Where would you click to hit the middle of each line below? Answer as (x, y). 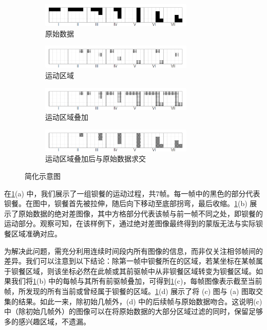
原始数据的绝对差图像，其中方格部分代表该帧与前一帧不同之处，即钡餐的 (140, 213)
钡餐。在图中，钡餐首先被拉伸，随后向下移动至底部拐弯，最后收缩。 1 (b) (126, 203)
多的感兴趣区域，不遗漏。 (47, 321)
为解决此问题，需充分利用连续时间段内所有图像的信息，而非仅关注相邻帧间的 (133, 251)
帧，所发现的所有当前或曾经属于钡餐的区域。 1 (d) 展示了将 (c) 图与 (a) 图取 (130, 291)
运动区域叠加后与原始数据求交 (96, 159)
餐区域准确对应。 (33, 234)
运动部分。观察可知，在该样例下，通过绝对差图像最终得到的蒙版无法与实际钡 (133, 223)
